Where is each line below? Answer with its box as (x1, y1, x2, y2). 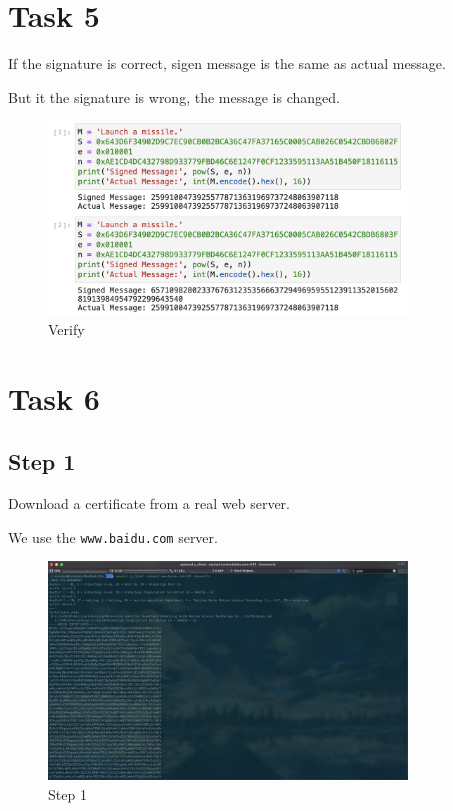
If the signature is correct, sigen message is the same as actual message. (8, 53, 446, 74)
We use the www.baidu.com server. (8, 526, 218, 547)
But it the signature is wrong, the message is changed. (8, 86, 340, 107)
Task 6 (8, 377, 100, 418)
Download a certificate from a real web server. (8, 492, 290, 513)
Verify (48, 318, 85, 339)
